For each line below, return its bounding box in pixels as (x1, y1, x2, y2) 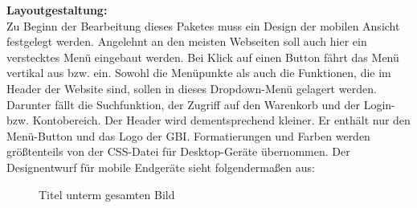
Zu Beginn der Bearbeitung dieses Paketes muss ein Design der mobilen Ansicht (6, 17, 400, 34)
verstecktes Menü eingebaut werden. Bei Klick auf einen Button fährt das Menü (6, 48, 399, 65)
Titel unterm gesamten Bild (39, 186, 175, 202)
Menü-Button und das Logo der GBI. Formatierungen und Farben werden (6, 127, 370, 144)
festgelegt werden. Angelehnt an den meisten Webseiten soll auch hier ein (6, 33, 367, 50)
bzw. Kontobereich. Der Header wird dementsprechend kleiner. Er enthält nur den (6, 112, 411, 128)
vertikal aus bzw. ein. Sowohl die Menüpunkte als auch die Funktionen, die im (6, 64, 391, 81)
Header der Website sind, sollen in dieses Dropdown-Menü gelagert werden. (6, 80, 377, 96)
